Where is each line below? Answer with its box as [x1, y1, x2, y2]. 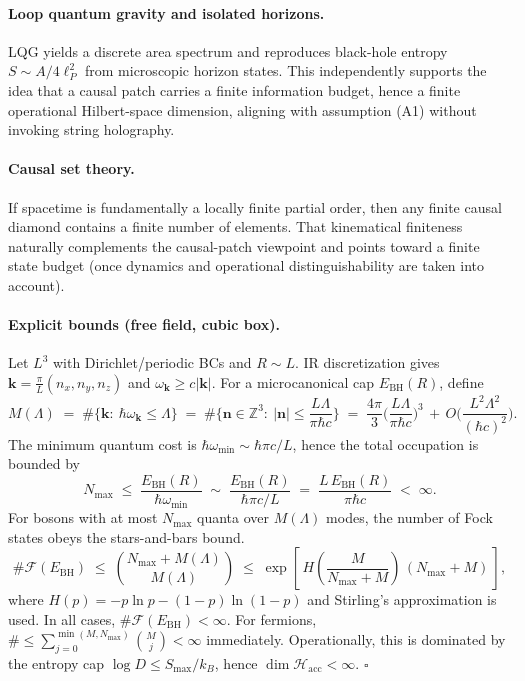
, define [439, 371, 484, 392]
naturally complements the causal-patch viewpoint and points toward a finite [8, 235, 480, 256]
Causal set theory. [8, 158, 135, 179]
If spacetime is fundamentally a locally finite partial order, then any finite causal [8, 196, 502, 217]
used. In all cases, [8, 608, 116, 629]
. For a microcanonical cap [211, 371, 375, 392]
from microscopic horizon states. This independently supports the [85, 60, 487, 81]
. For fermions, [226, 608, 317, 629]
